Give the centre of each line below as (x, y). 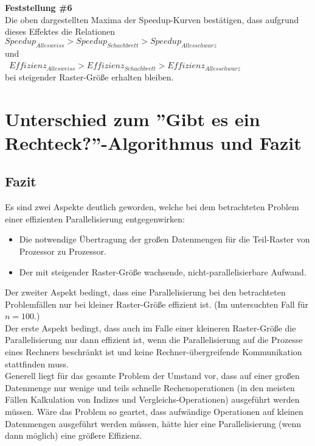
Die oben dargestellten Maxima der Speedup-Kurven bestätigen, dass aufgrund (152, 19)
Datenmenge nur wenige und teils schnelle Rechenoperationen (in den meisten (150, 387)
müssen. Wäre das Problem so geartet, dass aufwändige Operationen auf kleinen (154, 412)
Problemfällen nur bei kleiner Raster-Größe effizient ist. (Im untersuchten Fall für (157, 304)
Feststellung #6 (39, 7)
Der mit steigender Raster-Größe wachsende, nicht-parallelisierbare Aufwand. (163, 271)
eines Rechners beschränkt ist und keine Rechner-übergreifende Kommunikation (154, 352)
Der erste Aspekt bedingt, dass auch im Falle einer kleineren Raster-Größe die (151, 327)
